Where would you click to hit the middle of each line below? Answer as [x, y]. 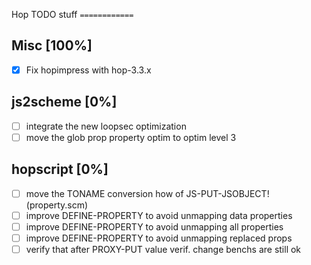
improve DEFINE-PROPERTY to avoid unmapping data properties [159, 215]
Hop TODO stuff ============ [72, 14]
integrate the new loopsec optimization [106, 126]
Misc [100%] [52, 45]
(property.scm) [57, 205]
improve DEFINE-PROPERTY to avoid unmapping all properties [154, 226]
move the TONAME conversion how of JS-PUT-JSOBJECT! [147, 193]
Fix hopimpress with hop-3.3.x [88, 70]
